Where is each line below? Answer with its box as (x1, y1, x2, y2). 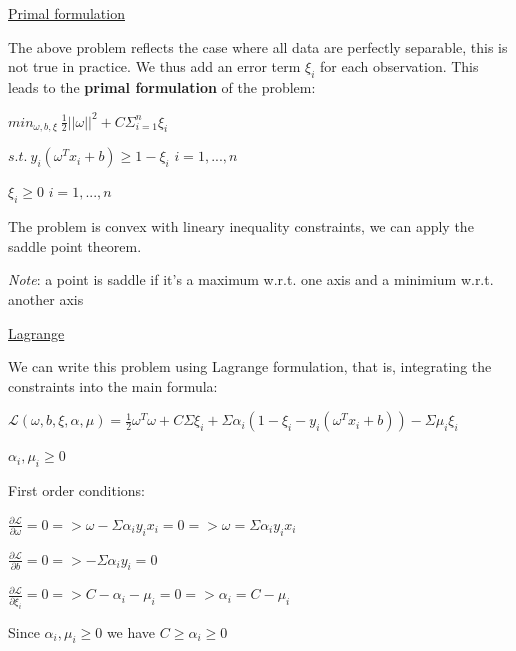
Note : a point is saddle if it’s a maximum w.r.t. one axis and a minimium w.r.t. (8, 269, 494, 290)
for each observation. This (320, 56, 479, 77)
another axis (8, 288, 84, 309)
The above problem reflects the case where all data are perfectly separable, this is (8, 36, 508, 57)
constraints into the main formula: (8, 375, 218, 396)
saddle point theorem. (8, 235, 142, 256)
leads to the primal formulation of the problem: (8, 76, 316, 97)
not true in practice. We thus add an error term (8, 56, 301, 77)
